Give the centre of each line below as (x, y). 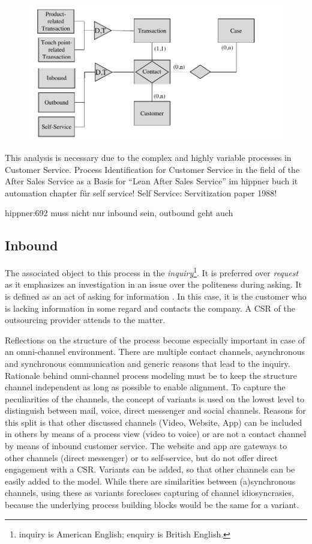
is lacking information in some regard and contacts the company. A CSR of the (150, 308)
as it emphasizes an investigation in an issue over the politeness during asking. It (154, 284)
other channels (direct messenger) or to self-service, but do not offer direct (141, 457)
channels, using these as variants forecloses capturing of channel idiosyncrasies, (149, 493)
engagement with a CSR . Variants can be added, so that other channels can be (150, 469)
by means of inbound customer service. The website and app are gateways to (146, 446)
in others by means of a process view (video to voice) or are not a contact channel (156, 434)
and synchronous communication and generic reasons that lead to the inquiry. (148, 363)
